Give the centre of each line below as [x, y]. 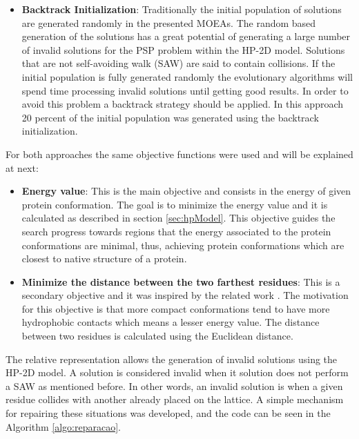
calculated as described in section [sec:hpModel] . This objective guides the [178, 218]
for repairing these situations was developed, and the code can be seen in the [168, 413]
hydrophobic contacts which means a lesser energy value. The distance [171, 322]
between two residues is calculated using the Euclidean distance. [157, 336]
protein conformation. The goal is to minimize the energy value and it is [175, 204]
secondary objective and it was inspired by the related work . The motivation [185, 295]
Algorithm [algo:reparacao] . [63, 426]
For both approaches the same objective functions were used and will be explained [179, 154]
